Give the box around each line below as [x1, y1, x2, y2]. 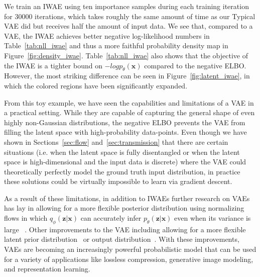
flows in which [4, 213, 48, 223]
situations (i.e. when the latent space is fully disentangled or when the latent [4, 146, 240, 157]
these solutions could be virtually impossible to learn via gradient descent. [4, 176, 232, 187]
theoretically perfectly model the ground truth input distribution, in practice [4, 166, 240, 176]
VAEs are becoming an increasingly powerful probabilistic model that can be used [4, 244, 256, 254]
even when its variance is [174, 213, 251, 223]
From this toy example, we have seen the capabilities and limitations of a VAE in [4, 97, 254, 108]
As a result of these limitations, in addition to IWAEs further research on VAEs [4, 193, 250, 203]
